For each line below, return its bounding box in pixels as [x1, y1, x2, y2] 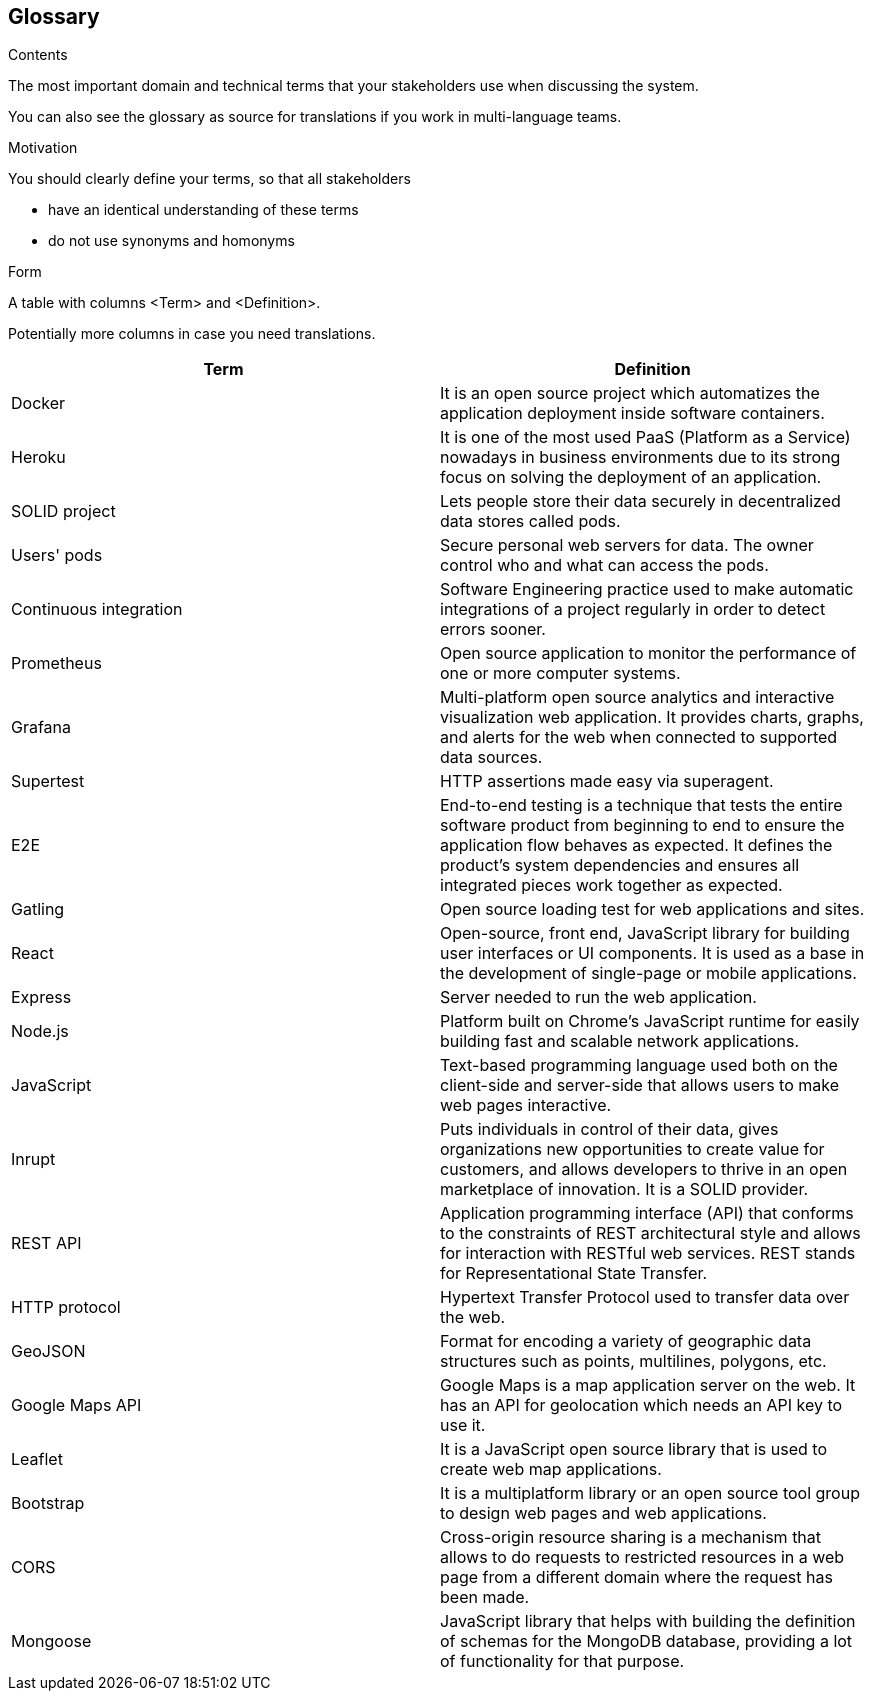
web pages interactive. [440, 1095, 612, 1116]
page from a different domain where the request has [440, 1567, 833, 1588]
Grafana [11, 717, 72, 738]
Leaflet [11, 1449, 63, 1470]
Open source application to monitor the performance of [440, 643, 857, 664]
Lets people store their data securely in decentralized [440, 491, 841, 512]
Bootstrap [11, 1493, 85, 1514]
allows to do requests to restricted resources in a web [440, 1547, 845, 1568]
